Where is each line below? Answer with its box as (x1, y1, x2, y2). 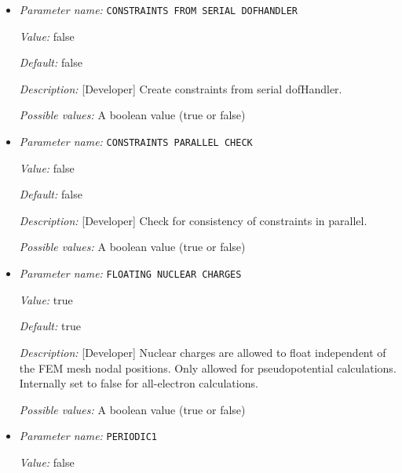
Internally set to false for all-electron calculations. (19, 375, 258, 391)
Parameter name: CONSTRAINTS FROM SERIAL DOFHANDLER (19, 2, 298, 17)
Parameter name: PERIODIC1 (19, 428, 158, 444)
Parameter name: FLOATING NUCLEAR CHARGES (19, 265, 242, 282)
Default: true (19, 318, 81, 334)
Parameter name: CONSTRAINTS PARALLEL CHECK (19, 133, 253, 150)
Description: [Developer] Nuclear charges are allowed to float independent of (19, 344, 386, 360)
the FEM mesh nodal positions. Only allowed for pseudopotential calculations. (19, 359, 397, 376)
